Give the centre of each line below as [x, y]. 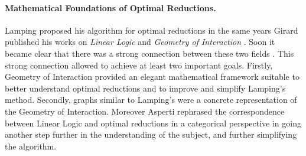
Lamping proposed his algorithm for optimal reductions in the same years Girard [152, 30]
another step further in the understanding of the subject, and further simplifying [151, 134]
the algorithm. [31, 146]
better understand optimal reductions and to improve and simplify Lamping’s [145, 88]
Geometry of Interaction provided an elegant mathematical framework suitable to [152, 77]
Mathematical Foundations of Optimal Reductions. [110, 7]
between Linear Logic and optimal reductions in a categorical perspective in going [153, 123]
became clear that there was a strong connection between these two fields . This [149, 53]
